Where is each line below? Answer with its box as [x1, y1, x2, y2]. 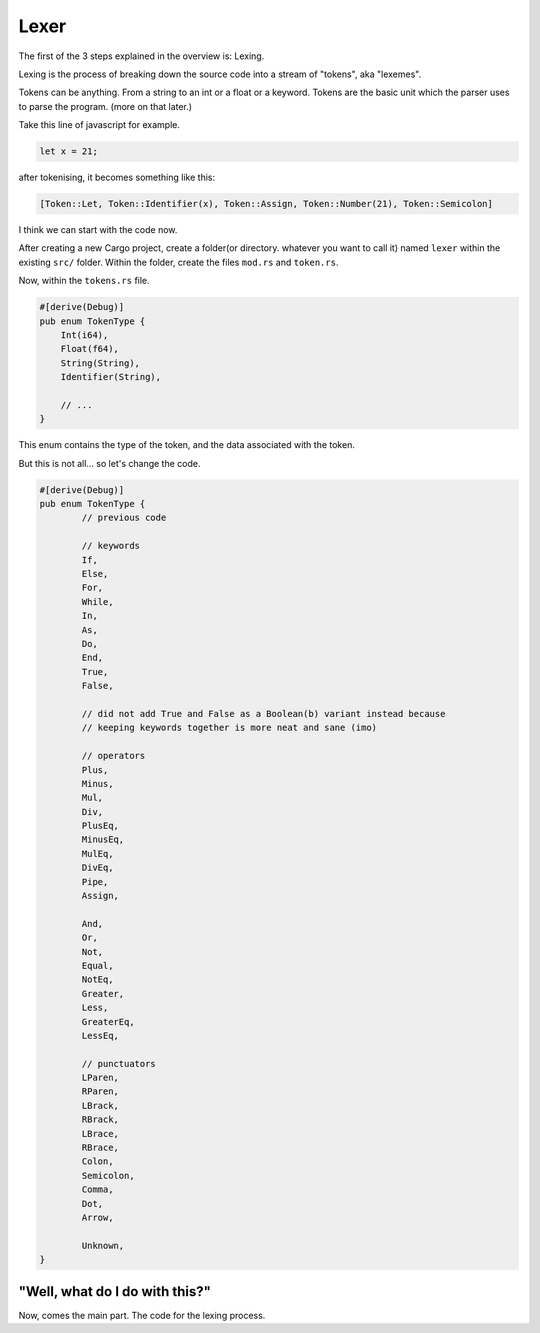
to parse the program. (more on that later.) [18, 100, 193, 112]
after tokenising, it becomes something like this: [18, 171, 215, 184]
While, [81, 596, 114, 607]
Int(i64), [60, 329, 109, 340]
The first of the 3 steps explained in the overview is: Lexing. [18, 50, 265, 62]
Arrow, [81, 1212, 114, 1223]
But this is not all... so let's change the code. [18, 457, 201, 469]
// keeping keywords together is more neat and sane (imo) [81, 722, 378, 734]
